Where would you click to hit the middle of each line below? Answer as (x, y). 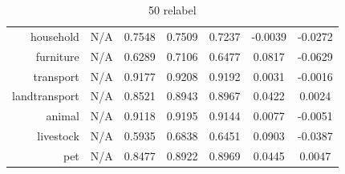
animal (63, 116)
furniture (57, 56)
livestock (58, 136)
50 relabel (172, 10)
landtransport (46, 96)
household (55, 36)
